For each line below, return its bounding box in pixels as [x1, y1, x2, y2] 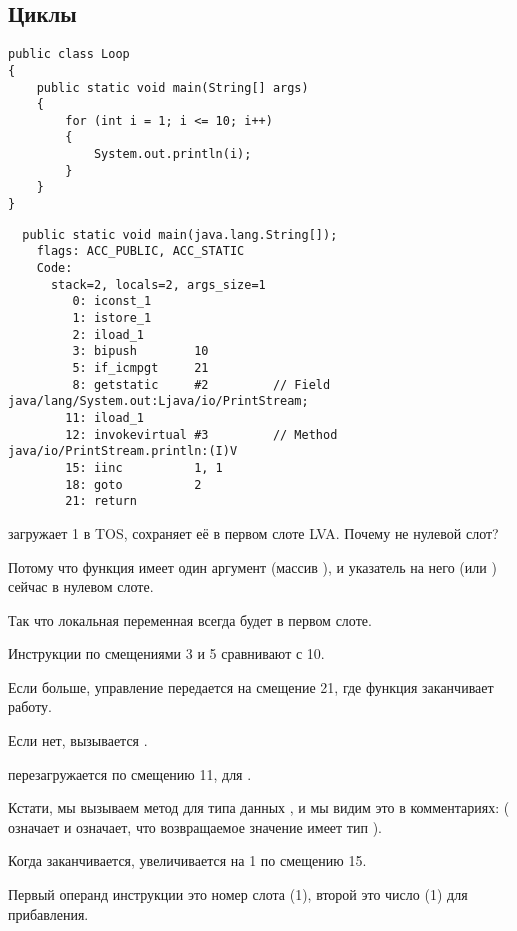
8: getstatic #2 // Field [72, 377, 331, 392]
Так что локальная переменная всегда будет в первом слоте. [8, 609, 372, 630]
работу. [8, 696, 52, 717]
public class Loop [8, 47, 130, 62]
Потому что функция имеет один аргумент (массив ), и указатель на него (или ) [8, 556, 497, 577]
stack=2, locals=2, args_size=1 [50, 277, 266, 292]
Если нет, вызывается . [8, 730, 148, 751]
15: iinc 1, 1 [65, 460, 223, 475]
